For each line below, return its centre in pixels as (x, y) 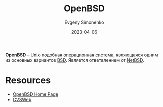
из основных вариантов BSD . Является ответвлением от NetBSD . (75, 60)
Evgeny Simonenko (84, 22)
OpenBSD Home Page (35, 94)
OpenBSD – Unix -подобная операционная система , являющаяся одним (82, 55)
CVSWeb (22, 99)
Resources (28, 80)
